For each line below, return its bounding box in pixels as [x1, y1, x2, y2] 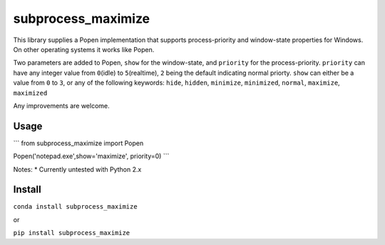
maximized [13, 89, 48, 97]
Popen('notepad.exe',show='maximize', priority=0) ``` [13, 152, 170, 160]
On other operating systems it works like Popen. [13, 45, 155, 53]
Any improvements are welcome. [13, 101, 110, 110]
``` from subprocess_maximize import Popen [13, 139, 144, 147]
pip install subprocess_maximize [13, 229, 130, 237]
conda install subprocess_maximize [13, 203, 138, 211]
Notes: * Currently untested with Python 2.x [13, 165, 142, 174]
